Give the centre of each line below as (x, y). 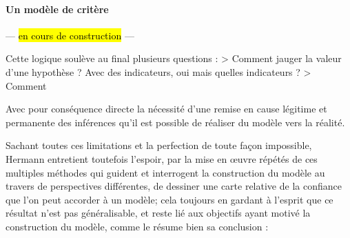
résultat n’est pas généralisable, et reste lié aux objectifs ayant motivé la (158, 213)
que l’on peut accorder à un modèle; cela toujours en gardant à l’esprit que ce (169, 199)
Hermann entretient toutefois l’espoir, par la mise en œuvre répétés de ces (162, 158)
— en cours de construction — (70, 35)
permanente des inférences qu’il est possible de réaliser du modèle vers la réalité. (175, 122)
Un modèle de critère (57, 9)
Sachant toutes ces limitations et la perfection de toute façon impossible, (159, 145)
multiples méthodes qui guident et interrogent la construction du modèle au (165, 172)
